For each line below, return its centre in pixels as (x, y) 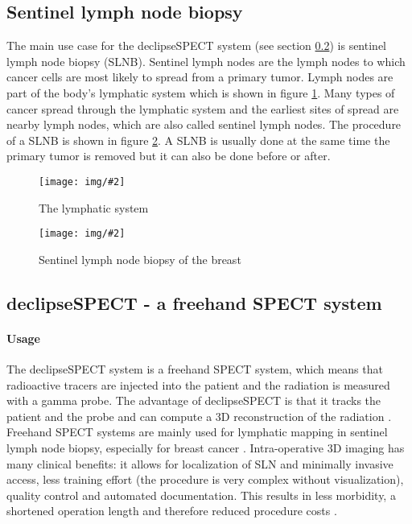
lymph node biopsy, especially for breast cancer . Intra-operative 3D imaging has (206, 448)
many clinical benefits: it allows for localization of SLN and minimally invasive (200, 463)
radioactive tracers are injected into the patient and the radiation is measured (198, 384)
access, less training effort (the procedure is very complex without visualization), (205, 479)
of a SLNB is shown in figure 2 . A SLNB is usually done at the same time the (198, 140)
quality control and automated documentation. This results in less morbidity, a (201, 495)
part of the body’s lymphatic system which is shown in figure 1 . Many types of (201, 92)
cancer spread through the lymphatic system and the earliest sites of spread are (203, 108)
